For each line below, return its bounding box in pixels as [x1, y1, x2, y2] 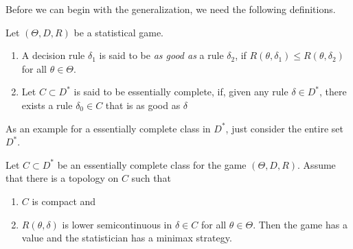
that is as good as [105, 97, 181, 112]
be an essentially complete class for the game [57, 157, 247, 171]
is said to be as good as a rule [99, 48, 224, 62]
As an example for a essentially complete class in [5, 121, 211, 135]
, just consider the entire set [225, 121, 343, 135]
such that [131, 171, 171, 185]
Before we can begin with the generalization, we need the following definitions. [5, 2, 336, 16]
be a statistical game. [73, 25, 164, 39]
